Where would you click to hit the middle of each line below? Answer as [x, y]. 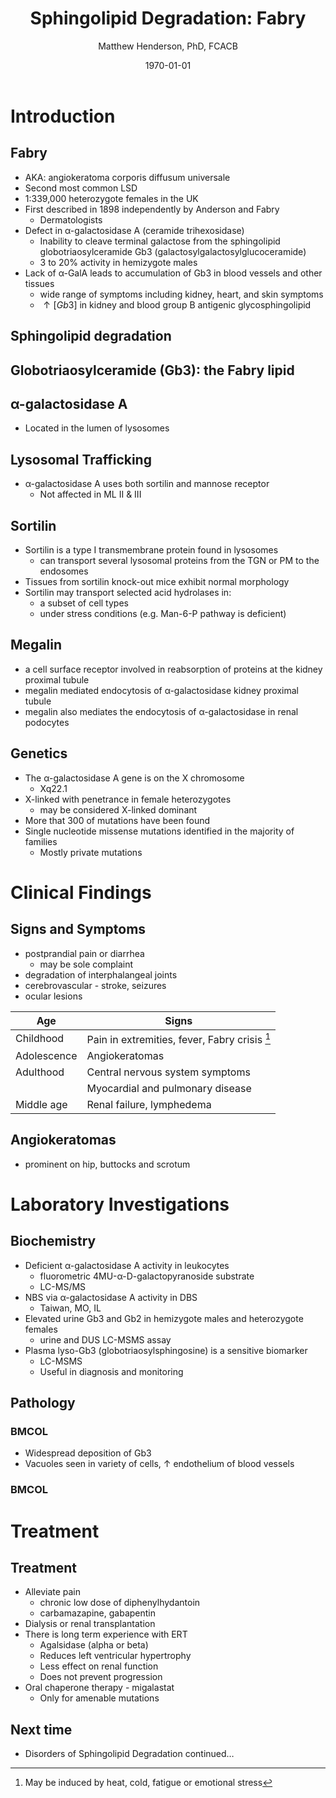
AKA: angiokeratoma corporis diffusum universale [127, 177]
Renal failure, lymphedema [149, 1104]
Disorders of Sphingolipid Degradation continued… [129, 1754]
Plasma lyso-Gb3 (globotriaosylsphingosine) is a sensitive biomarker [166, 1350]
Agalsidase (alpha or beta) [94, 1645]
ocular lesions [53, 996]
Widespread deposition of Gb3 [88, 1453]
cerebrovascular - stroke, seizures [95, 985]
